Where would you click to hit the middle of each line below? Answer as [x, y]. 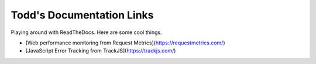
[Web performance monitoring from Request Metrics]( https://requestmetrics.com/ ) [125, 43]
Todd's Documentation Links [83, 15]
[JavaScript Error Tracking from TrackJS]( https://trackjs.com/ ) [101, 51]
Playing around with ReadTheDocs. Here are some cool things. [86, 32]
